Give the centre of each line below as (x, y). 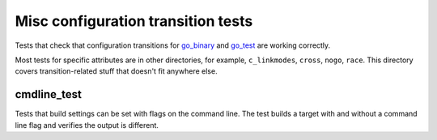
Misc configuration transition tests (134, 21)
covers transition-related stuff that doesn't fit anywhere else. (116, 71)
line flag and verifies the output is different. (87, 125)
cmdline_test (49, 94)
